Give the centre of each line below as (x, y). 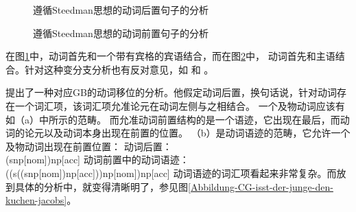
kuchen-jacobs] (36, 200)
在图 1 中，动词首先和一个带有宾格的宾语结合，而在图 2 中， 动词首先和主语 (170, 56)
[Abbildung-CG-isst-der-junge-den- (261, 186)
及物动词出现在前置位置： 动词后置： (89, 146)
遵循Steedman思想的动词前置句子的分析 (121, 33)
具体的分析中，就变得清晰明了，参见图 (101, 186)
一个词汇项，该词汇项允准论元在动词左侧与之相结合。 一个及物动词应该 (175, 105)
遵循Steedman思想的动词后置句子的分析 (121, 10)
